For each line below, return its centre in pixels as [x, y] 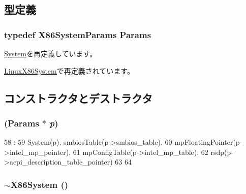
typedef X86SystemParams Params [78, 34]
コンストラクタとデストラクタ [78, 98]
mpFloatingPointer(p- [208, 142]
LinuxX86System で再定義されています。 [69, 70]
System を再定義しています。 [51, 53]
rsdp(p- [222, 152]
